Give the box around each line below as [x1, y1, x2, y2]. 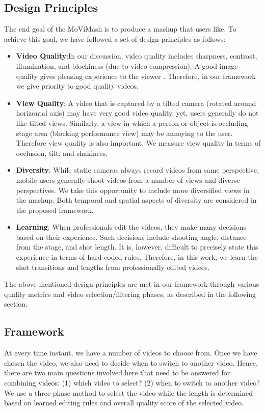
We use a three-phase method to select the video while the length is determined [4, 387, 253, 398]
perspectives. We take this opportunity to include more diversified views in [16, 184, 250, 195]
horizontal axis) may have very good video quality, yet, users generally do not [16, 107, 259, 118]
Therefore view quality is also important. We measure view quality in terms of [16, 138, 261, 148]
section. [4, 298, 28, 309]
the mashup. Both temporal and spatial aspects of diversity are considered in [16, 195, 257, 205]
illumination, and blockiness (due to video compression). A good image [16, 60, 238, 71]
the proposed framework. [16, 204, 94, 215]
